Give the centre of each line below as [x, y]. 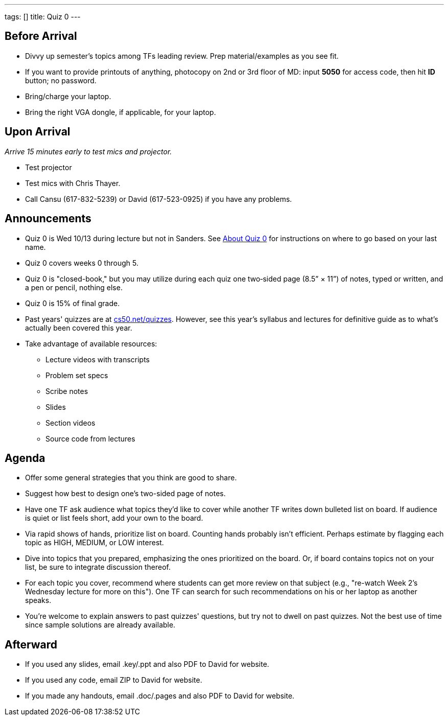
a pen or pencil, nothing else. [74, 287]
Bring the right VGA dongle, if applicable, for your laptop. [121, 112]
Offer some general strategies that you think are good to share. [131, 478]
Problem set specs [77, 375]
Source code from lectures [90, 438]
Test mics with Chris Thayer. [73, 183]
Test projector [49, 167]
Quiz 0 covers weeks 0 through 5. [82, 263]
